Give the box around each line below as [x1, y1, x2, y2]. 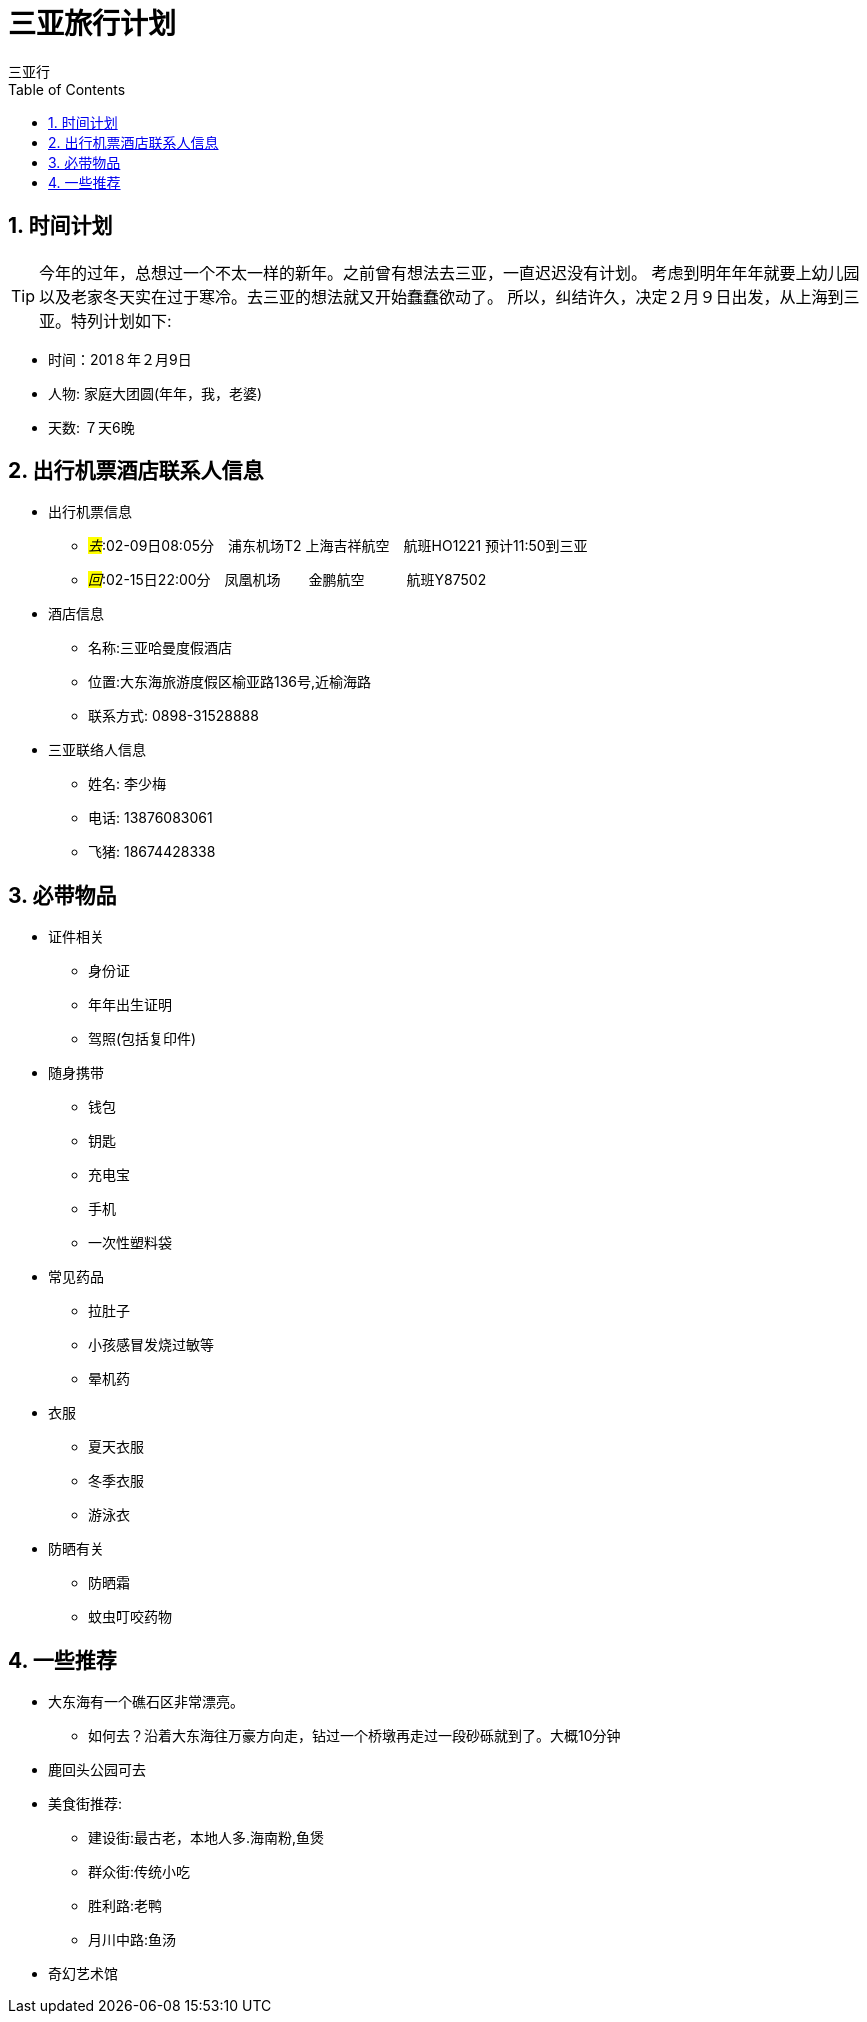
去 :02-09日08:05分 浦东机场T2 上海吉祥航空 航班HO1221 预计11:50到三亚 [88, 537, 588, 555]
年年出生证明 [88, 996, 172, 1014]
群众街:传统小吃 [88, 1863, 191, 1881]
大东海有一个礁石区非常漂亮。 [48, 1693, 244, 1711]
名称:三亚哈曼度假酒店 [88, 639, 233, 657]
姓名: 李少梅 [88, 775, 166, 793]
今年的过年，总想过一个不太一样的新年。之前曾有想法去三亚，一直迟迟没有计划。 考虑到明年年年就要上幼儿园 [39, 262, 860, 283]
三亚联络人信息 [48, 741, 146, 759]
